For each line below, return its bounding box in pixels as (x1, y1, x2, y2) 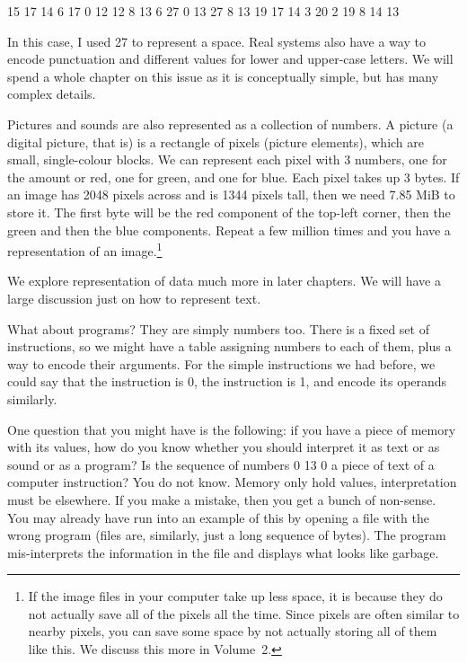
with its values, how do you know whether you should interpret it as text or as (7, 438, 440, 456)
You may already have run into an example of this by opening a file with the (7, 508, 429, 526)
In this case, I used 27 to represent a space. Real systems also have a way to (7, 31, 426, 50)
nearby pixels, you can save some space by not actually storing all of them (28, 622, 437, 641)
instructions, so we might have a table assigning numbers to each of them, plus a (7, 337, 452, 356)
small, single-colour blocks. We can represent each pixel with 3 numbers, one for (7, 150, 447, 169)
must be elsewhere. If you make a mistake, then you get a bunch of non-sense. (7, 490, 436, 508)
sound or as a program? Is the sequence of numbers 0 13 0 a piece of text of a (7, 455, 435, 473)
